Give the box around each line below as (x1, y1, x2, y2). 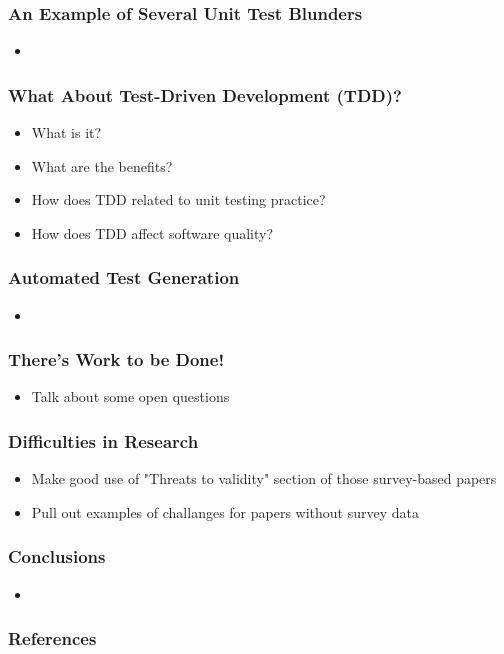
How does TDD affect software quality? (31, 222, 274, 243)
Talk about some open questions (31, 386, 230, 407)
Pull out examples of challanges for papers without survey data (31, 501, 419, 522)
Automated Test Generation (8, 265, 240, 290)
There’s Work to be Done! (8, 347, 225, 372)
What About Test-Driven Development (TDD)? (8, 82, 402, 107)
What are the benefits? (31, 155, 173, 176)
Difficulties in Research (8, 428, 199, 453)
